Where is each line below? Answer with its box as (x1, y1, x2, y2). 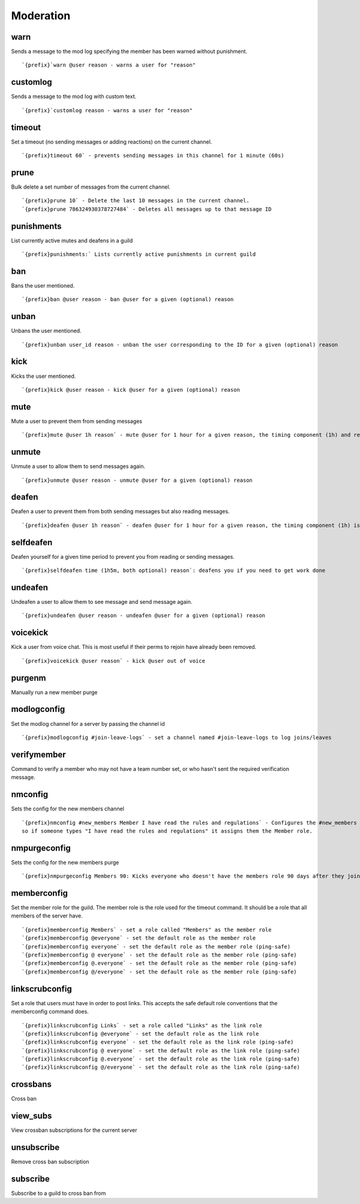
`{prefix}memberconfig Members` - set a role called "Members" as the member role (22, 926, 272, 933)
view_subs (11, 1111, 52, 1121)
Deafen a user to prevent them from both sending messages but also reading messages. (11, 508, 230, 515)
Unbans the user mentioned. (11, 327, 82, 335)
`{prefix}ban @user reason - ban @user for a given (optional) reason (22, 296, 234, 303)
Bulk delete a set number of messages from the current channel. (11, 183, 171, 190)
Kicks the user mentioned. (11, 372, 76, 380)
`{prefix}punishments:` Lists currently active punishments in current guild (22, 251, 256, 258)
